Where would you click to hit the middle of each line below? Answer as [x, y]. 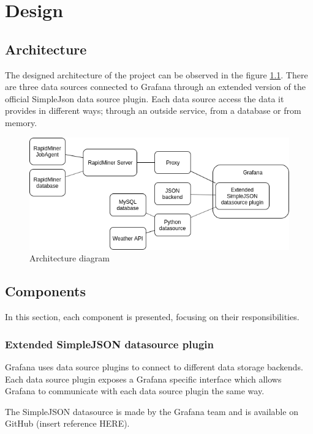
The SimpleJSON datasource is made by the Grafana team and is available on [152, 411]
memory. [21, 122]
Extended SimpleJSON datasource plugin [109, 344]
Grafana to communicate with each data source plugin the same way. [135, 391]
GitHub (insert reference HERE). [67, 423]
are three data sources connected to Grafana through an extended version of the [155, 87]
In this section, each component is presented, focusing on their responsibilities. [152, 317]
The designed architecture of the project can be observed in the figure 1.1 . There [156, 74]
